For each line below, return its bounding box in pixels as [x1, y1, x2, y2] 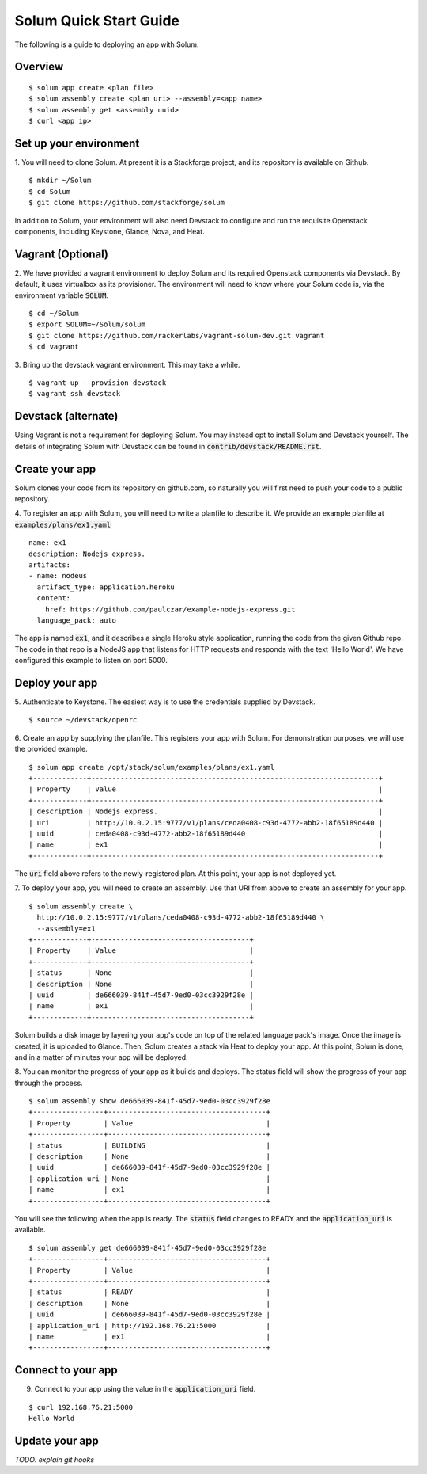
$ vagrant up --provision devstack [28, 379, 167, 387]
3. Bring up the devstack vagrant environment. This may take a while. [14, 360, 240, 369]
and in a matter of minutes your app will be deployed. [14, 1052, 189, 1061]
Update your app [14, 1434, 99, 1447]
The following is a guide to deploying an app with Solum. [14, 40, 199, 49]
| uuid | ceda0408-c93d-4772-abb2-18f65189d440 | [28, 828, 384, 838]
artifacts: [28, 560, 71, 569]
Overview [14, 60, 64, 74]
